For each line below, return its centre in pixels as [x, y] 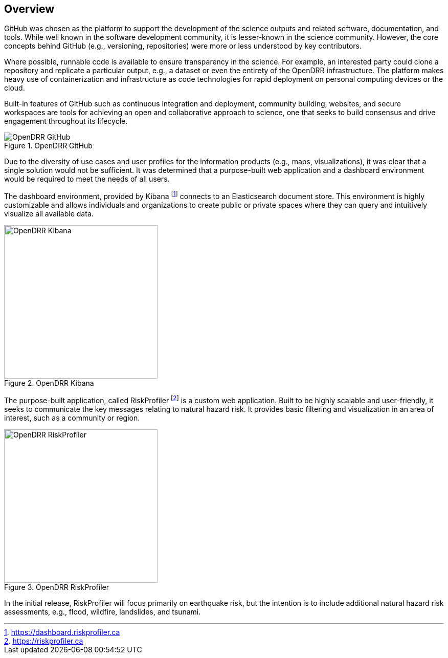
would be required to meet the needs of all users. [87, 179]
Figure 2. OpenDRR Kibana [49, 383]
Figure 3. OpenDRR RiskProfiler [57, 587]
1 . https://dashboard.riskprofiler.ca [62, 632]
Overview [29, 9]
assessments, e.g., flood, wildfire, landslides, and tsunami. [103, 611]
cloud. [15, 88]
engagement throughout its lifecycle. [66, 121]
